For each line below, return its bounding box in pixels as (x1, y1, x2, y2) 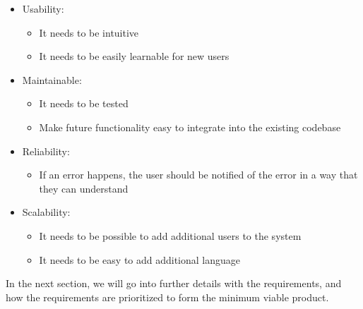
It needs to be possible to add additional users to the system (39, 228, 302, 243)
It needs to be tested (39, 96, 129, 111)
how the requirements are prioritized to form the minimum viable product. (6, 289, 329, 304)
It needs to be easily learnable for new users (39, 49, 230, 63)
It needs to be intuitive (39, 25, 139, 40)
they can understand (39, 181, 129, 195)
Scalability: (22, 205, 71, 219)
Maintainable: (22, 72, 82, 87)
